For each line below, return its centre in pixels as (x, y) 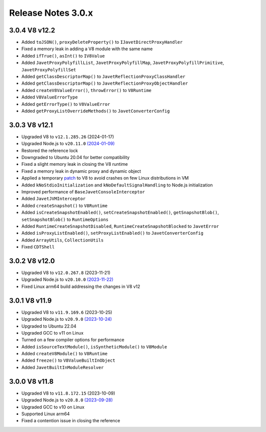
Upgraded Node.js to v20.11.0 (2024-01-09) (68, 144)
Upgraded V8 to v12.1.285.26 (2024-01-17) (68, 137)
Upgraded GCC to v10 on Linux (53, 407)
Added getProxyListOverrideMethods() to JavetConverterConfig (96, 111)
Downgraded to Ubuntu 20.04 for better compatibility (76, 157)
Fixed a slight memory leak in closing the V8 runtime (75, 164)
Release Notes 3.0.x (51, 13)
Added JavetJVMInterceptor (53, 199)
